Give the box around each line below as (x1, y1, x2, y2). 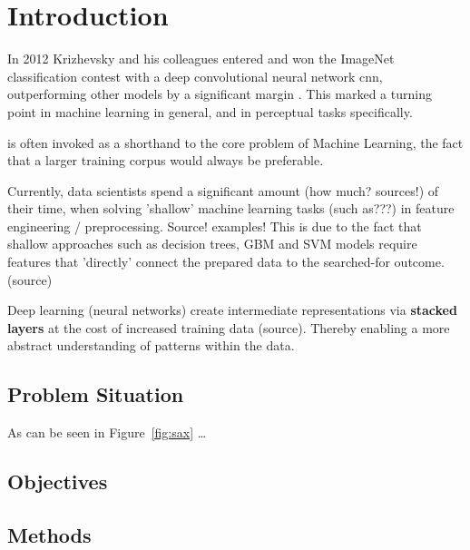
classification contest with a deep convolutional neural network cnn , (7, 66, 383, 85)
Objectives (7, 467, 108, 496)
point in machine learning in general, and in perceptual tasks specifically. (7, 102, 413, 121)
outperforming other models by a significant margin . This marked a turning (7, 84, 432, 103)
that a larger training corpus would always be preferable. (7, 151, 324, 170)
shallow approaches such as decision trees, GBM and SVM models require (7, 234, 417, 253)
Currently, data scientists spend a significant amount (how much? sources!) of (7, 181, 439, 200)
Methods (7, 521, 92, 548)
